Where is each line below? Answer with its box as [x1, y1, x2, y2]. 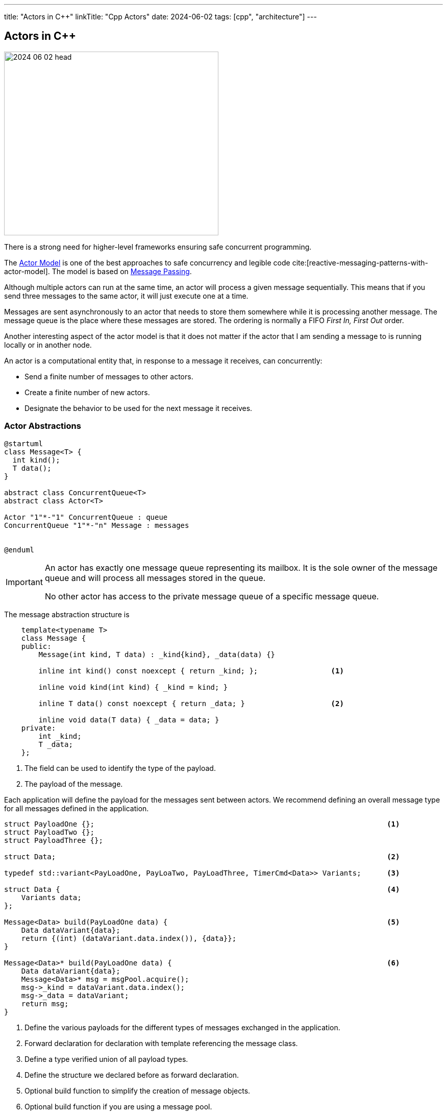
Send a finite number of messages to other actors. [24, 372, 193, 381]
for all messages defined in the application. [4, 804, 149, 813]
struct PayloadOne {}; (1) [4, 819, 400, 828]
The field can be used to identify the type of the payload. [24, 763, 216, 772]
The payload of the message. [24, 779, 123, 788]
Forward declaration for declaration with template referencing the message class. [24, 1038, 298, 1048]
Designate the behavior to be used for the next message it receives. [24, 403, 253, 413]
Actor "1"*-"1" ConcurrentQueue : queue [4, 513, 168, 521]
